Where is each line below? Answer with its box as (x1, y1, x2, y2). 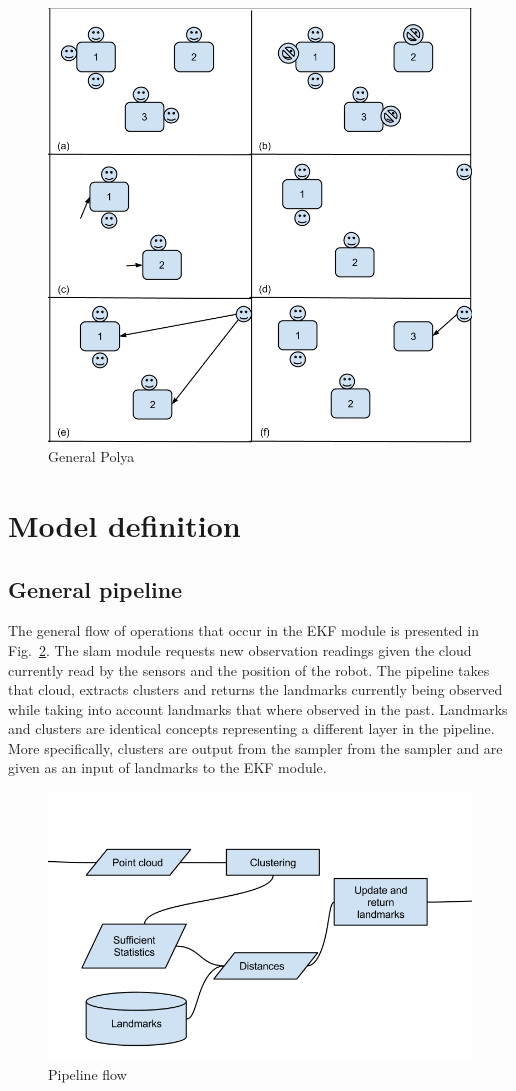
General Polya (48, 446, 135, 467)
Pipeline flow (48, 1064, 127, 1085)
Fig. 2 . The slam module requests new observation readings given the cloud (8, 639, 472, 660)
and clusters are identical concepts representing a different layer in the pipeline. (8, 718, 495, 739)
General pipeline (8, 573, 183, 604)
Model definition (8, 504, 241, 545)
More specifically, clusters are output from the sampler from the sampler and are (8, 737, 503, 758)
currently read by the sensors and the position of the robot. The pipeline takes (8, 659, 490, 680)
